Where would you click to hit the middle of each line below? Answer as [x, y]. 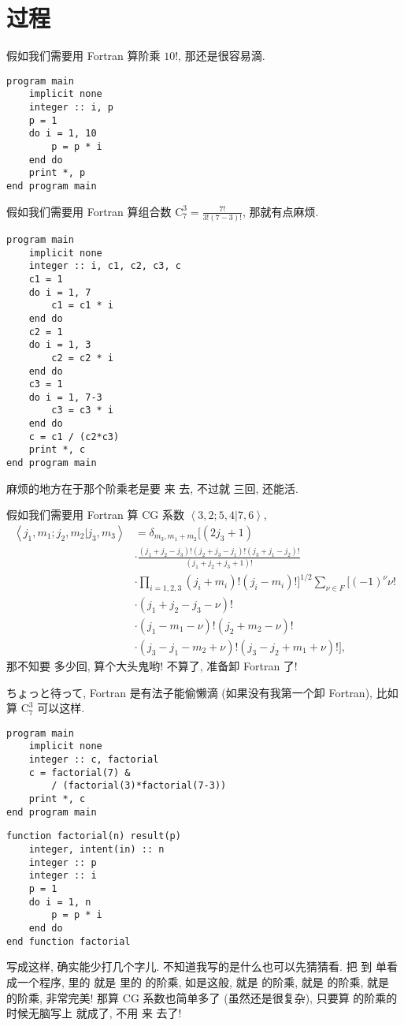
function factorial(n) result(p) [94, 836]
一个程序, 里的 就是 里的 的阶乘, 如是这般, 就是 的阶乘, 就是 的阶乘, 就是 [203, 981]
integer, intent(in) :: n [96, 850]
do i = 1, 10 [63, 134]
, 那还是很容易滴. [222, 56]
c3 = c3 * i [83, 410]
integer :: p [63, 862]
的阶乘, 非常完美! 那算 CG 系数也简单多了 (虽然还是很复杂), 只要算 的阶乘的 [202, 997]
